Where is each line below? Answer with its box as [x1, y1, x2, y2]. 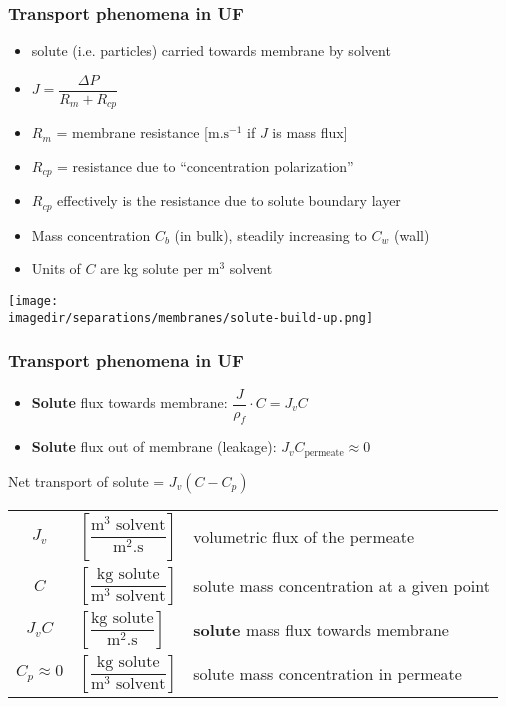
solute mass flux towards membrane [193, 618, 449, 642]
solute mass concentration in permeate [193, 662, 462, 686]
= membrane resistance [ [56, 122, 208, 143]
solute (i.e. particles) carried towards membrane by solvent [31, 40, 391, 61]
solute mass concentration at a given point [193, 574, 490, 598]
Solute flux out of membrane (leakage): [31, 436, 277, 457]
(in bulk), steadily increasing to [174, 224, 367, 245]
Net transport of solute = [8, 470, 165, 491]
